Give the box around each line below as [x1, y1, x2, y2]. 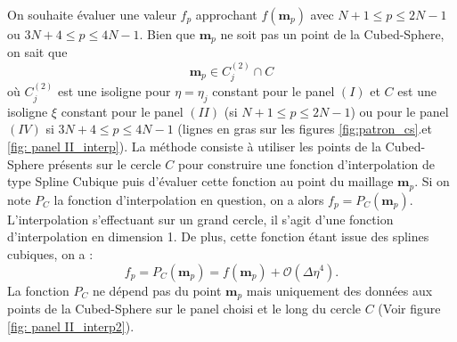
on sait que [7, 43, 68, 61]
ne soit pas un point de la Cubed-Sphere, [220, 25, 445, 43]
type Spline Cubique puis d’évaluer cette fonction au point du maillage [7, 172, 394, 191]
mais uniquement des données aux [246, 281, 433, 299]
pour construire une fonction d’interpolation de [177, 154, 436, 173]
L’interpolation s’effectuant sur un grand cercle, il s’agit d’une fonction [7, 209, 394, 228]
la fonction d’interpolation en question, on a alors [53, 190, 324, 208]
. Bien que [139, 25, 195, 43]
